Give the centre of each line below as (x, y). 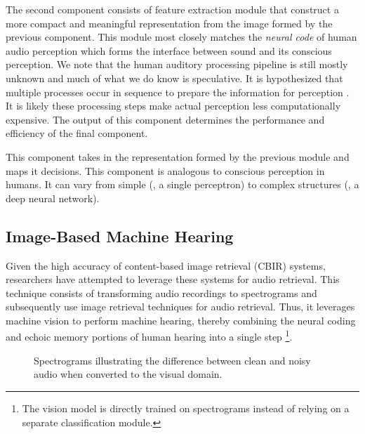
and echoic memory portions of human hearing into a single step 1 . (149, 336)
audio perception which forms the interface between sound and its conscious (169, 50)
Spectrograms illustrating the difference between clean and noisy (172, 360)
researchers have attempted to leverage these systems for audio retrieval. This (173, 279)
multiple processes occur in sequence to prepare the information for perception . (178, 92)
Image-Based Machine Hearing (120, 236)
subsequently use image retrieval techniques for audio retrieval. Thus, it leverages (180, 307)
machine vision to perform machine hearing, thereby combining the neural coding (181, 320)
